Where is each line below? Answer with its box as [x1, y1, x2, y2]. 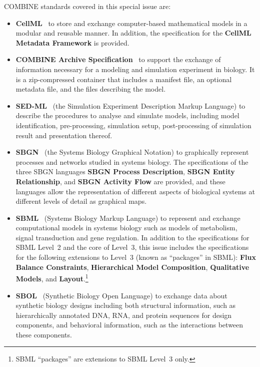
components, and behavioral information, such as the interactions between [15, 319, 243, 330]
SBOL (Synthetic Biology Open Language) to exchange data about [15, 290, 227, 300]
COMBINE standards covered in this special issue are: [4, 1, 171, 11]
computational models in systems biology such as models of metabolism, [15, 222, 237, 233]
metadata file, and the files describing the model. [15, 84, 166, 94]
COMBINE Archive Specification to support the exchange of [15, 54, 221, 65]
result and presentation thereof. [15, 130, 112, 140]
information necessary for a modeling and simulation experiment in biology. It [15, 64, 255, 74]
